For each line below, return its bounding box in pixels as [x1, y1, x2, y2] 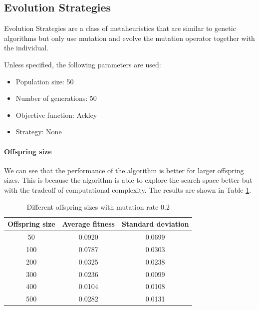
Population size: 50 [15, 76, 74, 86]
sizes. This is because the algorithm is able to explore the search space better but [4, 175, 253, 185]
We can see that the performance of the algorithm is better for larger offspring [4, 165, 244, 175]
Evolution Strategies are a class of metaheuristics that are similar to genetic [4, 23, 236, 33]
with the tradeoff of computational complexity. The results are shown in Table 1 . [4, 184, 252, 195]
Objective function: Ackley [15, 109, 97, 120]
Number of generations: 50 [15, 93, 97, 103]
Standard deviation [121, 219, 189, 229]
